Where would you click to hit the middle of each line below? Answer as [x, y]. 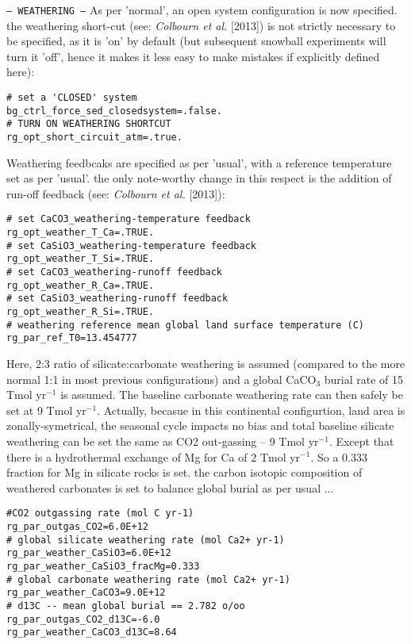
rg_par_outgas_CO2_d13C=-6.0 [83, 619]
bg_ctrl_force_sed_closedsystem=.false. [115, 111]
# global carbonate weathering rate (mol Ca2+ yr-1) [148, 579]
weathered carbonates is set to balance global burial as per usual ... [170, 487]
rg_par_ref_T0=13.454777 [72, 338]
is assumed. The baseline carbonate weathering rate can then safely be [232, 395]
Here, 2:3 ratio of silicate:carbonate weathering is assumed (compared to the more [206, 363]
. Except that [361, 441]
